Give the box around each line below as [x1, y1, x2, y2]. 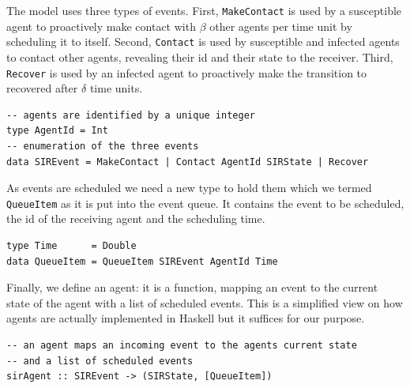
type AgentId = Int [6, 125, 108, 137]
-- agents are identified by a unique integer [6, 109, 255, 121]
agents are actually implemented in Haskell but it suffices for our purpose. [6, 310, 365, 326]
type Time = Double [6, 239, 137, 251]
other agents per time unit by [209, 17, 352, 34]
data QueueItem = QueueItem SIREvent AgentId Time [6, 255, 278, 267]
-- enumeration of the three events [6, 140, 199, 152]
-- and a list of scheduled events [6, 355, 194, 367]
